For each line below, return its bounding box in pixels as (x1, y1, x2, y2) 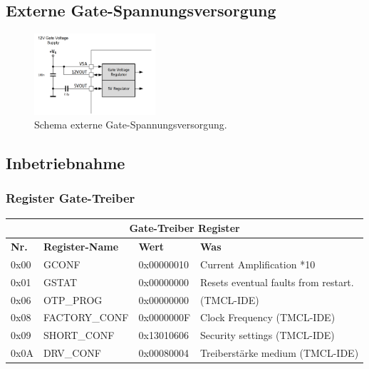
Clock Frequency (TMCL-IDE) (200, 310, 336, 325)
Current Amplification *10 (200, 256, 316, 271)
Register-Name (43, 239, 119, 254)
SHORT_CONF (43, 328, 115, 343)
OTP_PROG (43, 292, 103, 307)
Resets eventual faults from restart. (200, 274, 354, 289)
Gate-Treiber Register (129, 221, 240, 236)
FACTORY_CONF (43, 310, 129, 325)
